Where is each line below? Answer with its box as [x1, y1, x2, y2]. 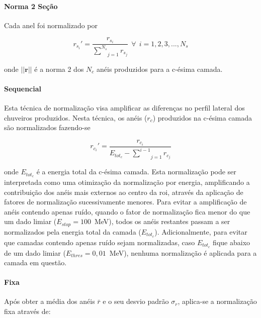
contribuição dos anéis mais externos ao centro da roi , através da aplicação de [4, 186, 243, 197]
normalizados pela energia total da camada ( [4, 226, 141, 237]
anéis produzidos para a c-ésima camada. [97, 63, 223, 74]
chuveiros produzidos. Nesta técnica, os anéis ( [4, 112, 147, 123]
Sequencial [4, 83, 42, 93]
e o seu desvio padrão [103, 296, 169, 306]
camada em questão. [4, 257, 67, 268]
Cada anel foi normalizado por [4, 20, 98, 30]
